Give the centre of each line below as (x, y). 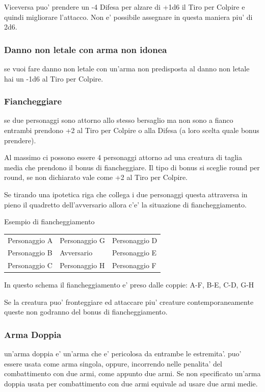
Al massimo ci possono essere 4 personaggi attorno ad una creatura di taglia (123, 157)
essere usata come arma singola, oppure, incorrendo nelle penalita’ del (113, 363)
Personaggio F (134, 265)
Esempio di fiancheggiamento (49, 221)
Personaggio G (82, 240)
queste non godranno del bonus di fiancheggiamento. (86, 312)
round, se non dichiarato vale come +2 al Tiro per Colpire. (96, 177)
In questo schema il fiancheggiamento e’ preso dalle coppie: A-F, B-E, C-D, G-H (129, 285)
